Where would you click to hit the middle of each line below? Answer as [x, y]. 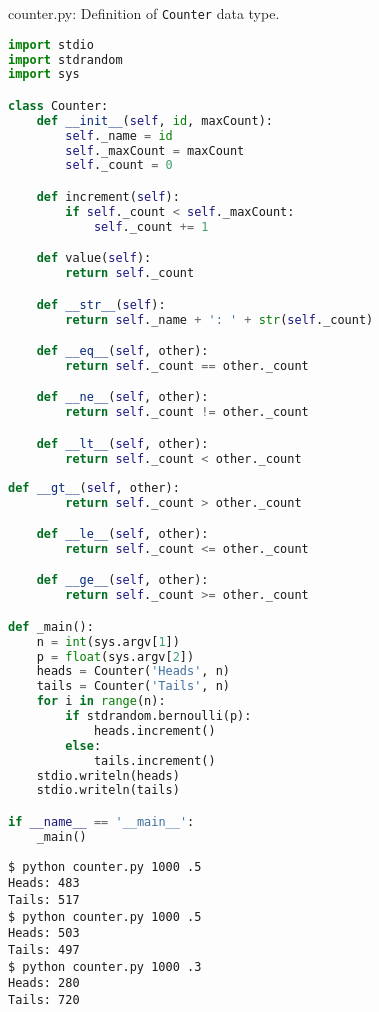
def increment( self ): [108, 196]
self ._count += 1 [151, 226]
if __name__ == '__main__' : [101, 822]
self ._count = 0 [119, 165]
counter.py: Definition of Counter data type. [144, 13]
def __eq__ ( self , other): [122, 351]
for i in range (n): [101, 701]
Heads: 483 [44, 883]
